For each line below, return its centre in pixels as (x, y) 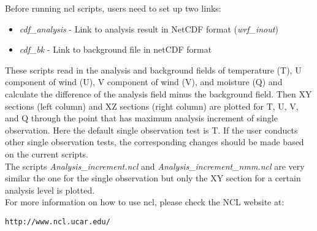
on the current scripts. (47, 153)
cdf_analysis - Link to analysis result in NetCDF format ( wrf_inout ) (149, 28)
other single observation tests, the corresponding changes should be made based (155, 142)
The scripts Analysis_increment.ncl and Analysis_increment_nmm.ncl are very (155, 166)
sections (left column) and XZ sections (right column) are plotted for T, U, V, (152, 106)
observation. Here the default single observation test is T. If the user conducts (151, 130)
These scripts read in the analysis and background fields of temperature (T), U (153, 70)
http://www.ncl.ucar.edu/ (58, 222)
